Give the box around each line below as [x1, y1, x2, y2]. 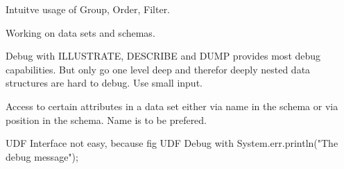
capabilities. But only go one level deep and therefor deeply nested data [6, 62, 311, 76]
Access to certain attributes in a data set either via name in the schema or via [6, 98, 338, 113]
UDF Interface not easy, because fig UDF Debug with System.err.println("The [6, 136, 338, 150]
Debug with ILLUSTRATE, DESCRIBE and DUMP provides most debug [6, 48, 321, 63]
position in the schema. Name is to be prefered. [6, 112, 207, 127]
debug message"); [6, 149, 78, 163]
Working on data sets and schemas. [6, 25, 155, 39]
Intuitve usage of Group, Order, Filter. [6, 2, 171, 16]
